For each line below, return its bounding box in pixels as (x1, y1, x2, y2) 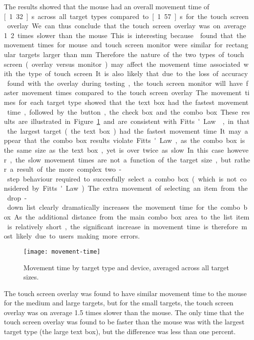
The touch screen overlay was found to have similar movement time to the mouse (4, 288, 247, 298)
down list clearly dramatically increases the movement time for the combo (7, 202, 240, 212)
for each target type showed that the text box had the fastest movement (19, 97, 249, 107)
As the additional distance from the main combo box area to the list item (14, 212, 250, 222)
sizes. (23, 272, 39, 282)
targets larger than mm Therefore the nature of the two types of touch (19, 49, 244, 59)
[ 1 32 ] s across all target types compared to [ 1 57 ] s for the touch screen (4, 11, 249, 21)
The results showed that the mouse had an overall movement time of (4, 1, 210, 11)
